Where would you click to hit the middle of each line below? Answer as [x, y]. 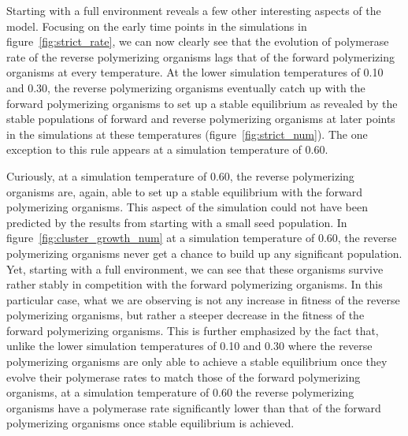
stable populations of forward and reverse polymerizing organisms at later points [201, 119]
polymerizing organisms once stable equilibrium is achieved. [150, 423]
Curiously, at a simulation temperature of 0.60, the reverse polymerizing [180, 175]
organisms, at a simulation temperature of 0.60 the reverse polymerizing [180, 392]
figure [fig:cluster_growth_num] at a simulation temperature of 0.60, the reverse [202, 238]
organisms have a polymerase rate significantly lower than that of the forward [194, 407]
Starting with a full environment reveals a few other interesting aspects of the [194, 10]
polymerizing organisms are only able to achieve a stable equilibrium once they [197, 361]
